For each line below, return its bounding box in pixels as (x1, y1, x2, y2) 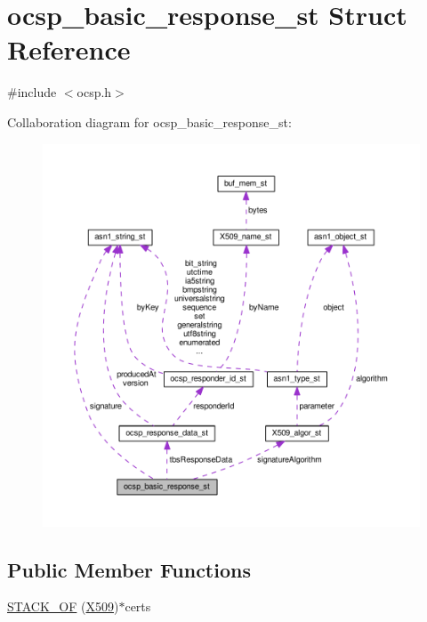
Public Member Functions (7, 555, 251, 583)
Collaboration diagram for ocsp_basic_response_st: (7, 112, 292, 131)
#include (7, 83, 57, 101)
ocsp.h (77, 83, 112, 101)
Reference (7, 31, 131, 68)
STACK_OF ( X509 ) (7, 597, 119, 616)
